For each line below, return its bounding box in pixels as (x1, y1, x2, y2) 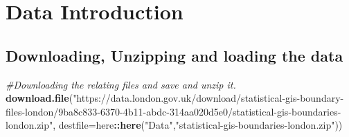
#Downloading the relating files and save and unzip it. (6, 77, 236, 91)
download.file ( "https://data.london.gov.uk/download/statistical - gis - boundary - (6, 91, 344, 105)
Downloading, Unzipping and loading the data (6, 44, 343, 66)
